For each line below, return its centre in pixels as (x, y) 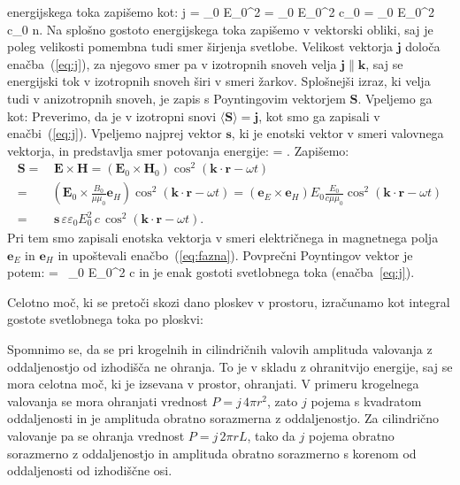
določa (423, 46)
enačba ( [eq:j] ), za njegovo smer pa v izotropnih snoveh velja (172, 63)
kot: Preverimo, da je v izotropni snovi (112, 115)
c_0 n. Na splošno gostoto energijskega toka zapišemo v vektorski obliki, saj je (220, 29)
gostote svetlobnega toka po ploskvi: (105, 319)
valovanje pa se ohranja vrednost (96, 435)
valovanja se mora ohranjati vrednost (107, 400)
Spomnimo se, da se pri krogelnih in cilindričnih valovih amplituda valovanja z (220, 348)
